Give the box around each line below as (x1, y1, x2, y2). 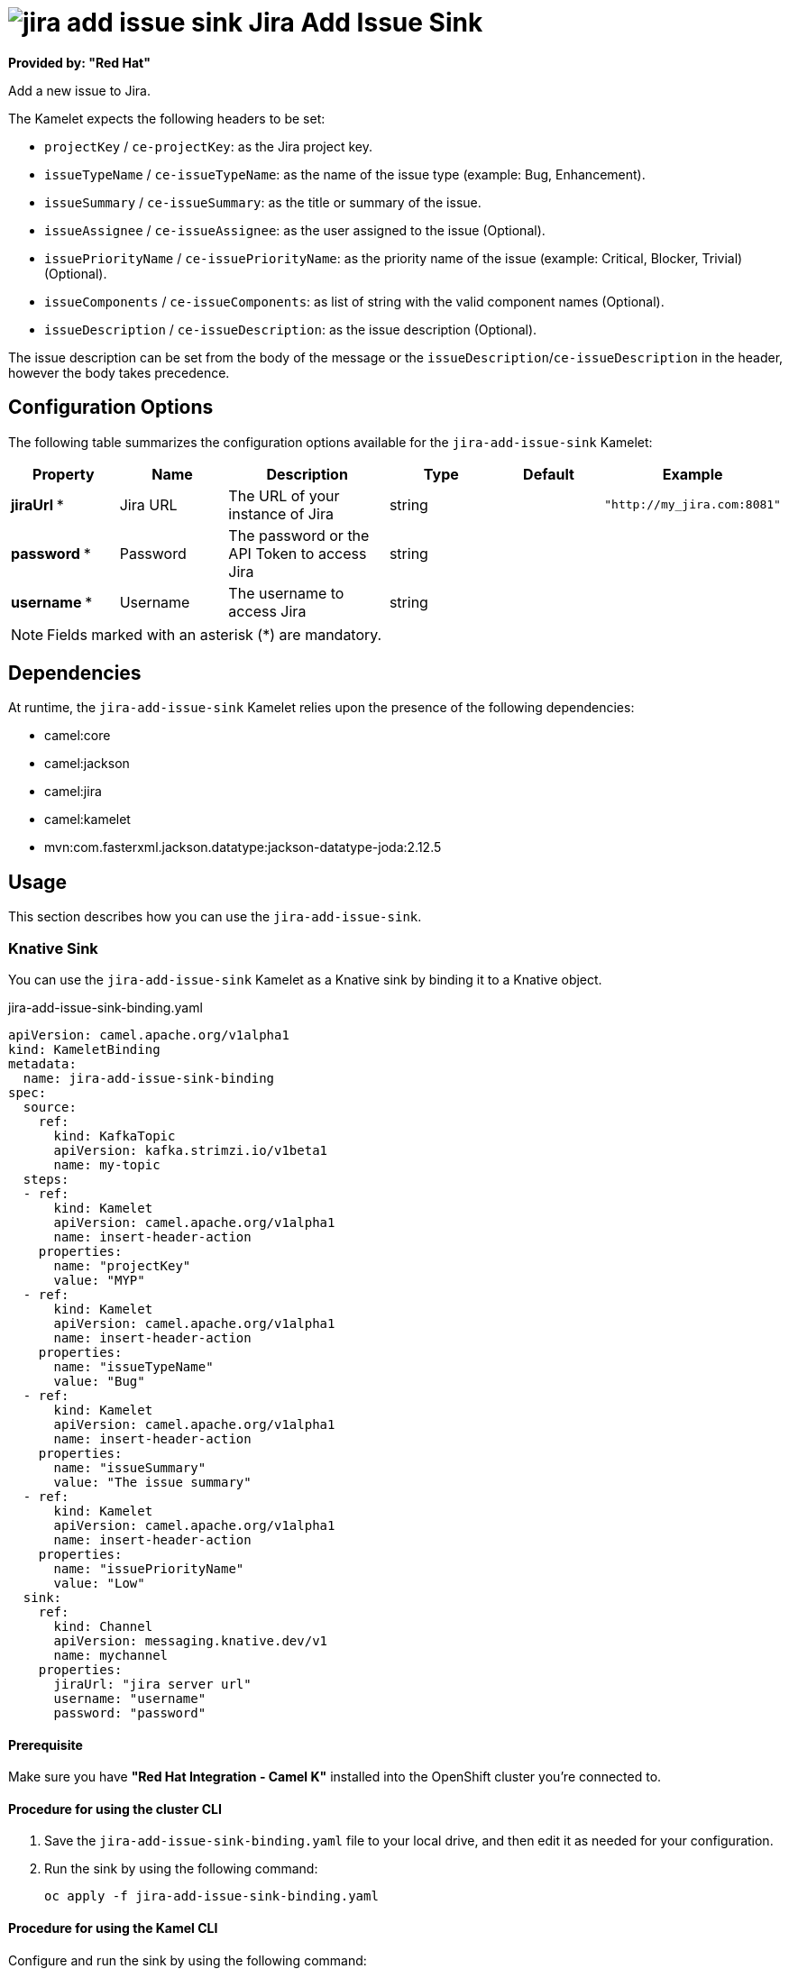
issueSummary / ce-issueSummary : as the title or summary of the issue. (44, 194, 482, 210)
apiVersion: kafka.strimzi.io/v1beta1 (53, 1143, 328, 1159)
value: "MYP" (53, 1273, 145, 1288)
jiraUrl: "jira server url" (53, 1677, 252, 1692)
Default (523, 464, 574, 483)
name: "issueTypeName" (53, 1360, 214, 1375)
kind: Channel (53, 1619, 153, 1635)
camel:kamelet (44, 811, 131, 828)
